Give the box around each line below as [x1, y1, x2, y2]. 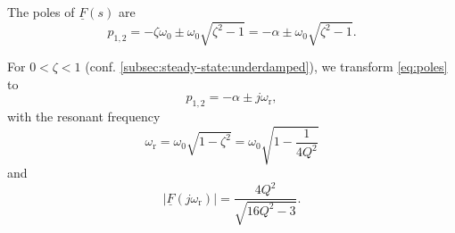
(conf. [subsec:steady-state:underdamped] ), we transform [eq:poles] [85, 57, 448, 76]
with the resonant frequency [7, 107, 161, 126]
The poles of [7, 3, 75, 21]
